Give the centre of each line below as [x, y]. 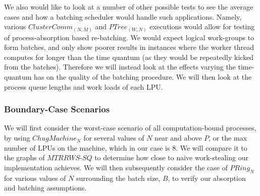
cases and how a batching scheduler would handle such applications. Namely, [123, 16]
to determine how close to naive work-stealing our [171, 157]
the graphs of [24, 157]
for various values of [35, 178]
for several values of [114, 138]
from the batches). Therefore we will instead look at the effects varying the [120, 67]
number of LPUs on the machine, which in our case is [87, 147]
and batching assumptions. [45, 188]
